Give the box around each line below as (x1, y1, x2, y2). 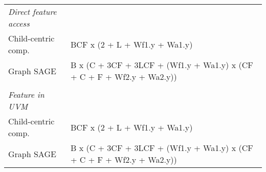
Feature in (8, 89, 45, 100)
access (8, 17, 30, 29)
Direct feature (8, 6, 57, 17)
